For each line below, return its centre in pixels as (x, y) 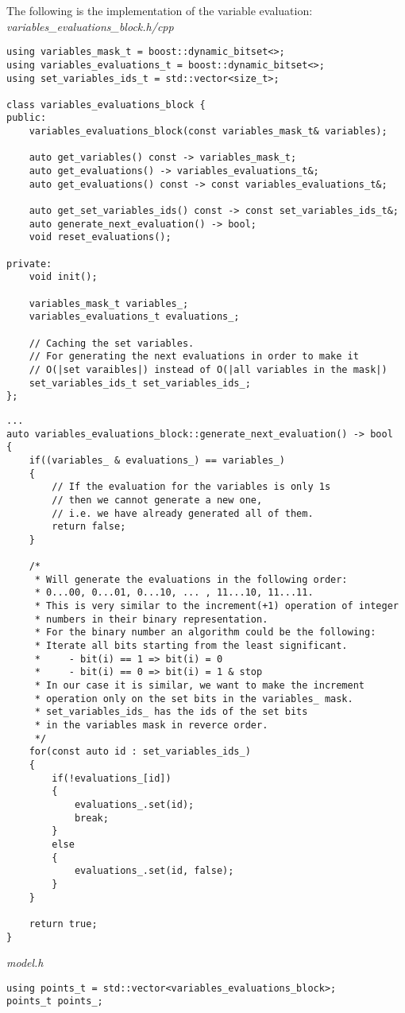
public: (27, 118)
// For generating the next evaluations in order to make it (194, 357)
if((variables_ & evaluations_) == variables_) (157, 460)
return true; (63, 924)
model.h (25, 963)
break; (91, 818)
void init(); (63, 277)
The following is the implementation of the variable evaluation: (160, 10)
